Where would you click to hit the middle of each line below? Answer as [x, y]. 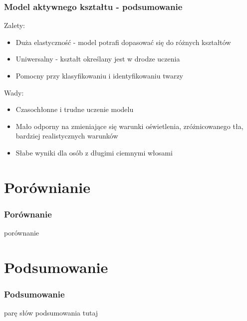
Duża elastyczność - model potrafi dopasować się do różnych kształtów [123, 42]
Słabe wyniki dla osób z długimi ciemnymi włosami [94, 152]
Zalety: [14, 25]
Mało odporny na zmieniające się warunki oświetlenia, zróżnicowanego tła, [129, 126]
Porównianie [47, 187]
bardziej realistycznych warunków [67, 136]
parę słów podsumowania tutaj [51, 313]
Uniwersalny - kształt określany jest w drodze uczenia [98, 59]
